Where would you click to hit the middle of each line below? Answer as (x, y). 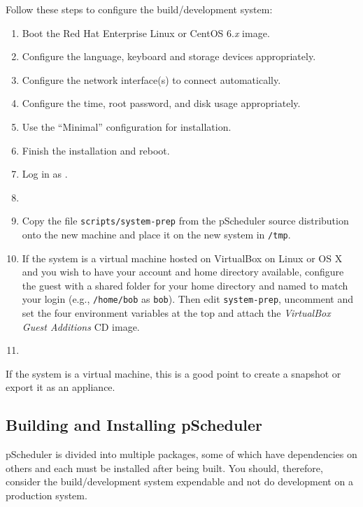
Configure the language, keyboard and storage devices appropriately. (169, 56)
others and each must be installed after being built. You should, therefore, (164, 467)
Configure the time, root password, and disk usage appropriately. (161, 103)
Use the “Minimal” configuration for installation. (127, 126)
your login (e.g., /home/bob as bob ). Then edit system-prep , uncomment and (187, 299)
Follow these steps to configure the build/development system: (139, 9)
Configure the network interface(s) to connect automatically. (151, 79)
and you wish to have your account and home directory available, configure (183, 272)
